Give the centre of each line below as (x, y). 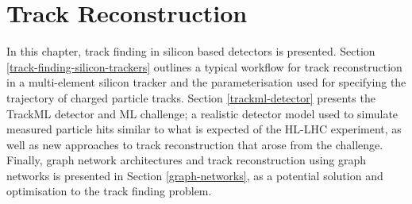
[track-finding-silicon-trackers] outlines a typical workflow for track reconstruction (204, 66)
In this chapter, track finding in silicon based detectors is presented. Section (191, 51)
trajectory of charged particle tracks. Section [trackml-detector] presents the (191, 97)
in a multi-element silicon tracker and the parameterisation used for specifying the (206, 82)
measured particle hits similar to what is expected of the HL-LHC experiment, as (204, 129)
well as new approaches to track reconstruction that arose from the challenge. (195, 144)
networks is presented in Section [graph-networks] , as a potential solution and (195, 175)
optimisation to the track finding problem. (109, 191)
